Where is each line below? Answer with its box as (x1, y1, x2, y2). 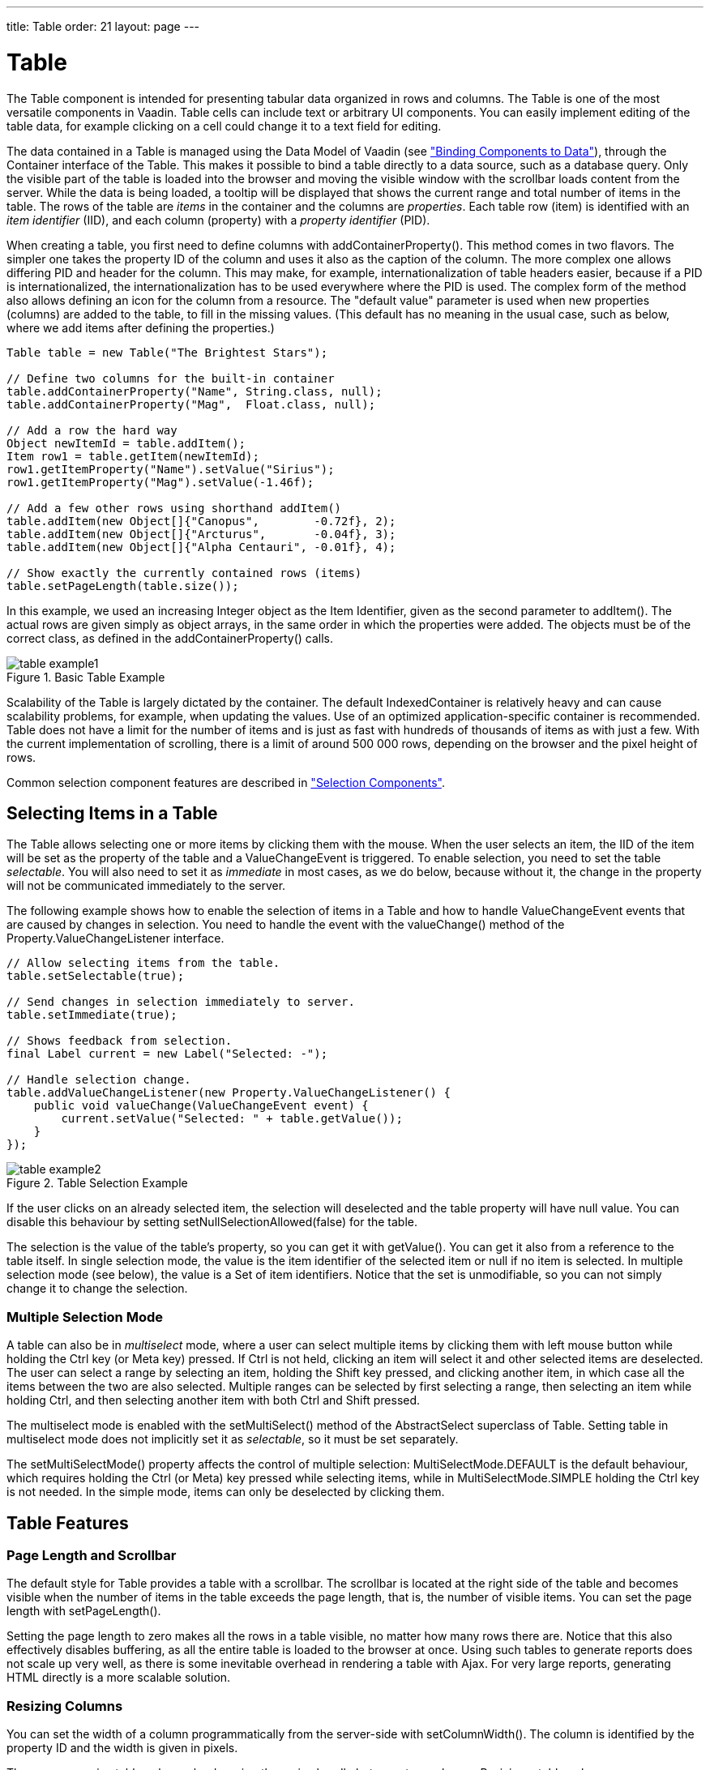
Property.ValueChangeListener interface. (6, 931, 225, 946)
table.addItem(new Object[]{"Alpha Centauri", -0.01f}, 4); (6, 540, 396, 554)
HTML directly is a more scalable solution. (6, 1670, 231, 1685)
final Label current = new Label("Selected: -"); (6, 1047, 328, 1061)
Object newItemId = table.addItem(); (6, 436, 246, 450)
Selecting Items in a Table (6, 802, 218, 823)
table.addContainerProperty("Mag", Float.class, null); (6, 397, 376, 411)
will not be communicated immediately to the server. (6, 879, 286, 893)
